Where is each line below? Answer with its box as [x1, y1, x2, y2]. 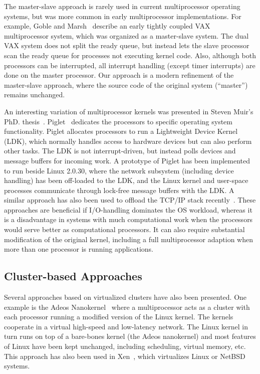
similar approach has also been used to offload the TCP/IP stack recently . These [4, 195, 256, 205]
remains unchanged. [4, 89, 65, 100]
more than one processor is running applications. [4, 244, 153, 254]
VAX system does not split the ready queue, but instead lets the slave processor [4, 40, 249, 51]
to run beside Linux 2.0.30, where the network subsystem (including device [4, 165, 234, 175]
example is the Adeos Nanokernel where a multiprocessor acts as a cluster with [4, 301, 250, 312]
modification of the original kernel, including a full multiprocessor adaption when [4, 234, 253, 244]
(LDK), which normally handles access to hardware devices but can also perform [4, 135, 252, 146]
